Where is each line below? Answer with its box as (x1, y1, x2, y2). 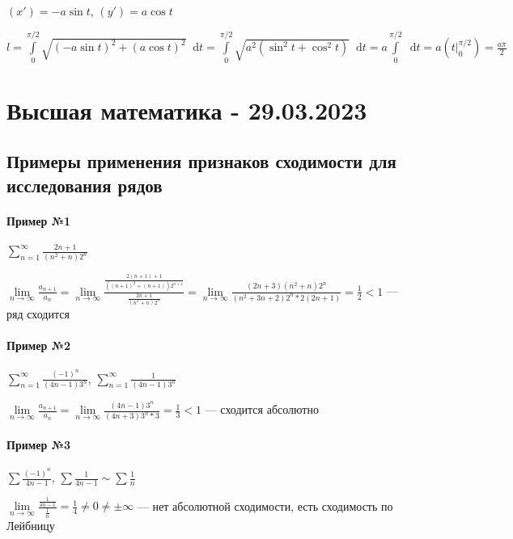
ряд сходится (6, 305, 70, 322)
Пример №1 (6, 212, 71, 229)
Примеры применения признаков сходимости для (6, 149, 396, 174)
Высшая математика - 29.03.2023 (6, 93, 367, 126)
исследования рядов (6, 172, 163, 197)
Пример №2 (6, 337, 71, 354)
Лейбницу (6, 516, 55, 533)
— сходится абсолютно (205, 401, 319, 418)
